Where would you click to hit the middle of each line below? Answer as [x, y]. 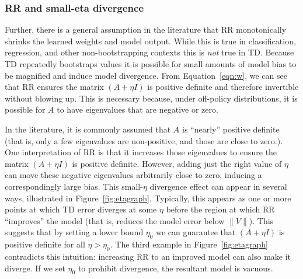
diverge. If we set [35, 268]
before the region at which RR [220, 209]
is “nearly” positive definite [231, 129]
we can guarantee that [196, 232]
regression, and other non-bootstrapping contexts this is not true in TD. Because [149, 52]
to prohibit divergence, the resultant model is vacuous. [175, 268]
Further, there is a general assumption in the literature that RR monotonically [146, 29]
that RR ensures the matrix [54, 87]
